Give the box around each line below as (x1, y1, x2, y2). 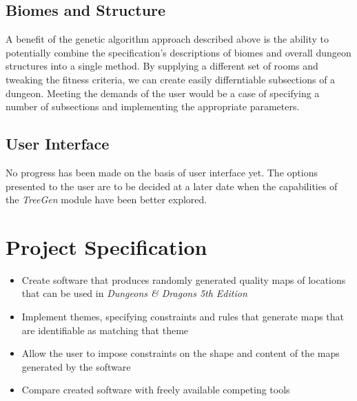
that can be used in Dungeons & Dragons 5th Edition (21, 286, 247, 300)
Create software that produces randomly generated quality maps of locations (21, 272, 346, 287)
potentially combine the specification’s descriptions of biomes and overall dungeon (6, 45, 351, 59)
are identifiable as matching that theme (21, 322, 189, 337)
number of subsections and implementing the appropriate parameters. (6, 99, 300, 114)
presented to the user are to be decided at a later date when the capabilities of (6, 178, 338, 193)
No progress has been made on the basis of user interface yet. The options (6, 165, 318, 179)
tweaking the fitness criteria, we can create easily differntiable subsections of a (6, 72, 336, 86)
